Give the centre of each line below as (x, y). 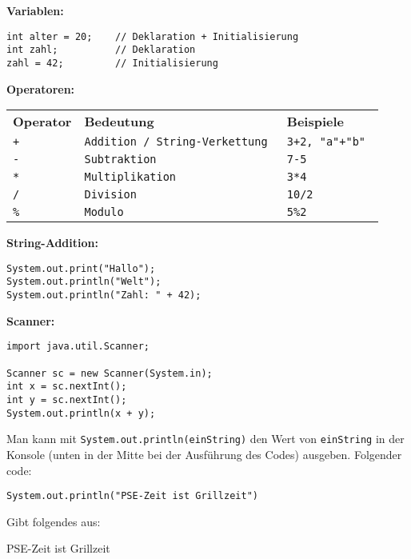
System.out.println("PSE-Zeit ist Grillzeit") (132, 496)
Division (110, 195)
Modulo (104, 212)
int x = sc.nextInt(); (67, 387)
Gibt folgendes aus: (54, 521)
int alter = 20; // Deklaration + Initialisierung (153, 36)
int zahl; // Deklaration (101, 50)
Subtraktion (120, 160)
